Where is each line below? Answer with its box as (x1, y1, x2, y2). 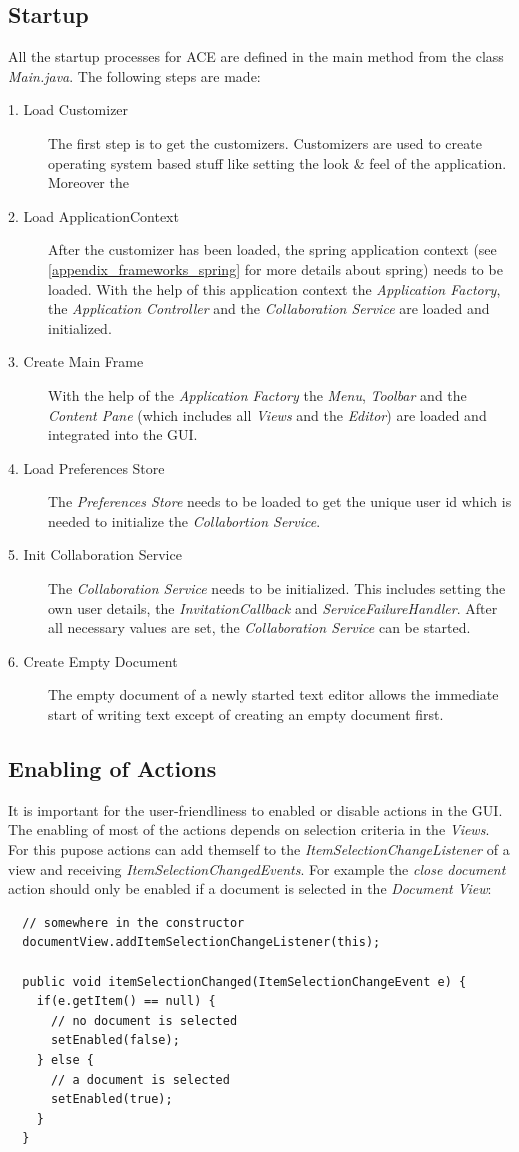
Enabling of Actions (8, 753, 217, 784)
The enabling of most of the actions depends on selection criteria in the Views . (8, 819, 490, 840)
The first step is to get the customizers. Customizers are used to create (48, 132, 482, 153)
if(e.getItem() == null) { (36, 994, 216, 1009)
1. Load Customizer (8, 99, 129, 120)
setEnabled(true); (50, 1092, 173, 1107)
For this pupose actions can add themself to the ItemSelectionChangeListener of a (8, 839, 510, 860)
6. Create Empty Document (8, 650, 178, 671)
